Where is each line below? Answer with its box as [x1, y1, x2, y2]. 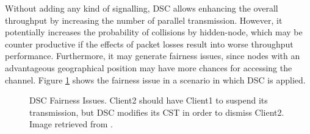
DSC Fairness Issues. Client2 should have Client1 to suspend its [29, 94, 268, 107]
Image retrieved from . [29, 118, 114, 130]
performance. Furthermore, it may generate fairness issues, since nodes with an [5, 49, 300, 62]
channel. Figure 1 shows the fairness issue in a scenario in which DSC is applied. [5, 73, 306, 86]
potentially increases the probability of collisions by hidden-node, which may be [5, 26, 303, 38]
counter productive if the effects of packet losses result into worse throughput [5, 37, 294, 50]
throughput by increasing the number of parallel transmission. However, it [5, 13, 283, 26]
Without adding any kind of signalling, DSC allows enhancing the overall [5, 2, 278, 14]
